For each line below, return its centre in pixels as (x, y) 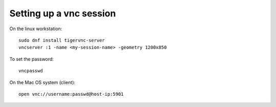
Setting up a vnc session (63, 13)
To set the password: (31, 59)
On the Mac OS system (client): (42, 82)
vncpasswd (31, 71)
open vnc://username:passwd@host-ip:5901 (71, 94)
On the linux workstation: (36, 29)
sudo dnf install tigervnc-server (62, 40)
